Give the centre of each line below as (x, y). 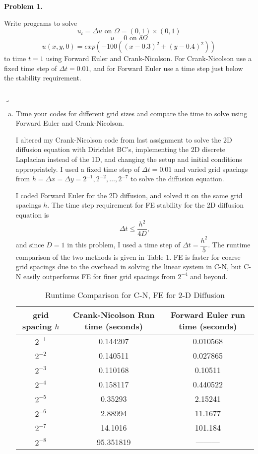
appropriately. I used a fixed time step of (78, 169)
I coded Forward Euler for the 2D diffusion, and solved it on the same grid (129, 195)
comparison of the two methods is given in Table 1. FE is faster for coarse (128, 257)
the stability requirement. (43, 78)
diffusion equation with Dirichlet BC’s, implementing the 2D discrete (120, 149)
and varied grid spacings (211, 169)
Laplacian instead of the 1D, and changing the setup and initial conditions (129, 159)
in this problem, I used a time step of (124, 245)
